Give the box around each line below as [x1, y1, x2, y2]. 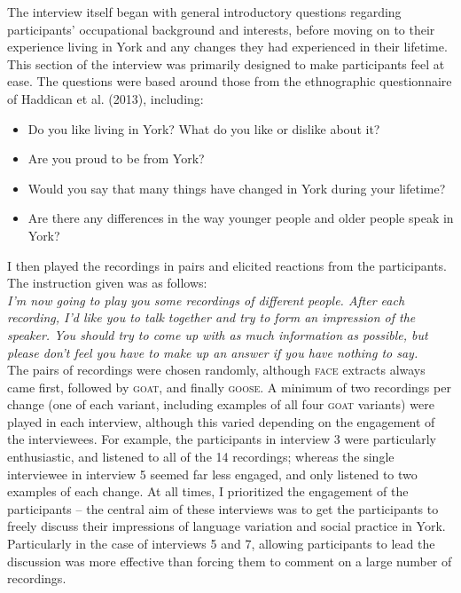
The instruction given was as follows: [7, 273, 207, 292]
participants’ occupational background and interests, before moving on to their [7, 20, 435, 38]
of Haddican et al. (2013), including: [7, 89, 204, 107]
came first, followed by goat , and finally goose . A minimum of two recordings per [7, 377, 451, 396]
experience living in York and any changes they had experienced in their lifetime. [7, 37, 448, 56]
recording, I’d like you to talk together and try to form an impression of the [7, 308, 416, 327]
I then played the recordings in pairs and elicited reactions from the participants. [7, 256, 448, 274]
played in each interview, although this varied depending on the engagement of [7, 412, 435, 431]
